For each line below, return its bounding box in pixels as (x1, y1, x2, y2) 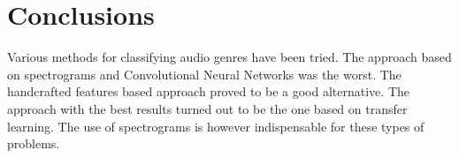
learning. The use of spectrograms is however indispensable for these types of (7, 117, 425, 135)
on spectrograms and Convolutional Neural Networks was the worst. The (7, 64, 402, 83)
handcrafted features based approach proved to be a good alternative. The (7, 82, 409, 101)
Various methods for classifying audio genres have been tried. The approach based (7, 48, 452, 66)
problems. (7, 134, 60, 153)
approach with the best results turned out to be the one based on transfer (7, 99, 408, 117)
